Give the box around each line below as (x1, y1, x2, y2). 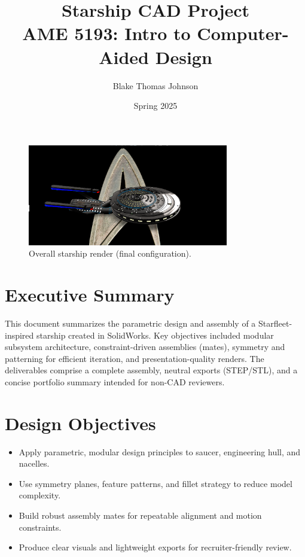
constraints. (19, 521, 62, 533)
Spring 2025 (133, 99, 178, 112)
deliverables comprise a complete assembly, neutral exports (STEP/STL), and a (5, 364, 298, 376)
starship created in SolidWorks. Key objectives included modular (36, 328, 274, 341)
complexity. (19, 489, 61, 501)
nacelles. (19, 457, 50, 470)
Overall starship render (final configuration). (29, 247, 191, 260)
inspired (5, 328, 34, 341)
